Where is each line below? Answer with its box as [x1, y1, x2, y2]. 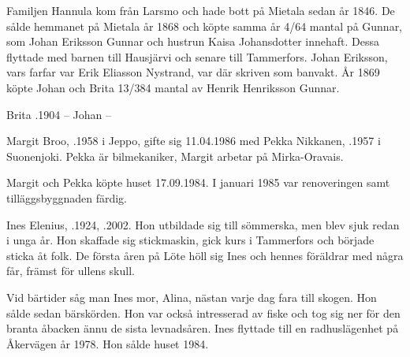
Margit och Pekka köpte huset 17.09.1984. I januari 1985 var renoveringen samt [6, 174, 390, 191]
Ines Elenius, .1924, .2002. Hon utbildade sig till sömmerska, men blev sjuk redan [6, 216, 400, 232]
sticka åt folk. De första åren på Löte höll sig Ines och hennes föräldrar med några [6, 247, 404, 263]
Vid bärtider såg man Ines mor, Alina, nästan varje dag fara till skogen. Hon [6, 288, 377, 305]
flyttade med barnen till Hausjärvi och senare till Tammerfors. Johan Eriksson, [6, 48, 388, 65]
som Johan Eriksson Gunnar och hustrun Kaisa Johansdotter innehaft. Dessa [6, 33, 380, 50]
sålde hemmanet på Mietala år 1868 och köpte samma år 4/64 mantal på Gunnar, [6, 17, 403, 34]
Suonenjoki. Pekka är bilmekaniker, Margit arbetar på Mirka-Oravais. [6, 147, 344, 164]
